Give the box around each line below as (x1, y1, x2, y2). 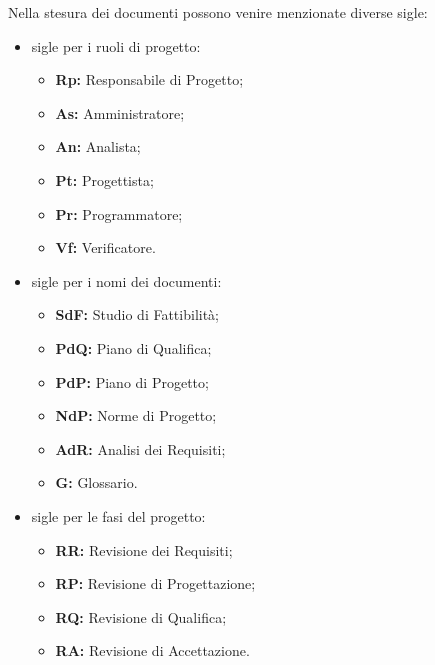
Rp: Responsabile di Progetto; (55, 69, 244, 90)
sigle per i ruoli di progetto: (31, 35, 201, 56)
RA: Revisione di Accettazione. (55, 640, 250, 661)
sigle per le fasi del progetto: (31, 505, 206, 526)
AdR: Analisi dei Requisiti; (55, 438, 226, 459)
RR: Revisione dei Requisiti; (55, 539, 233, 560)
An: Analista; (55, 136, 141, 157)
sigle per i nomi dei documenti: (31, 270, 222, 291)
